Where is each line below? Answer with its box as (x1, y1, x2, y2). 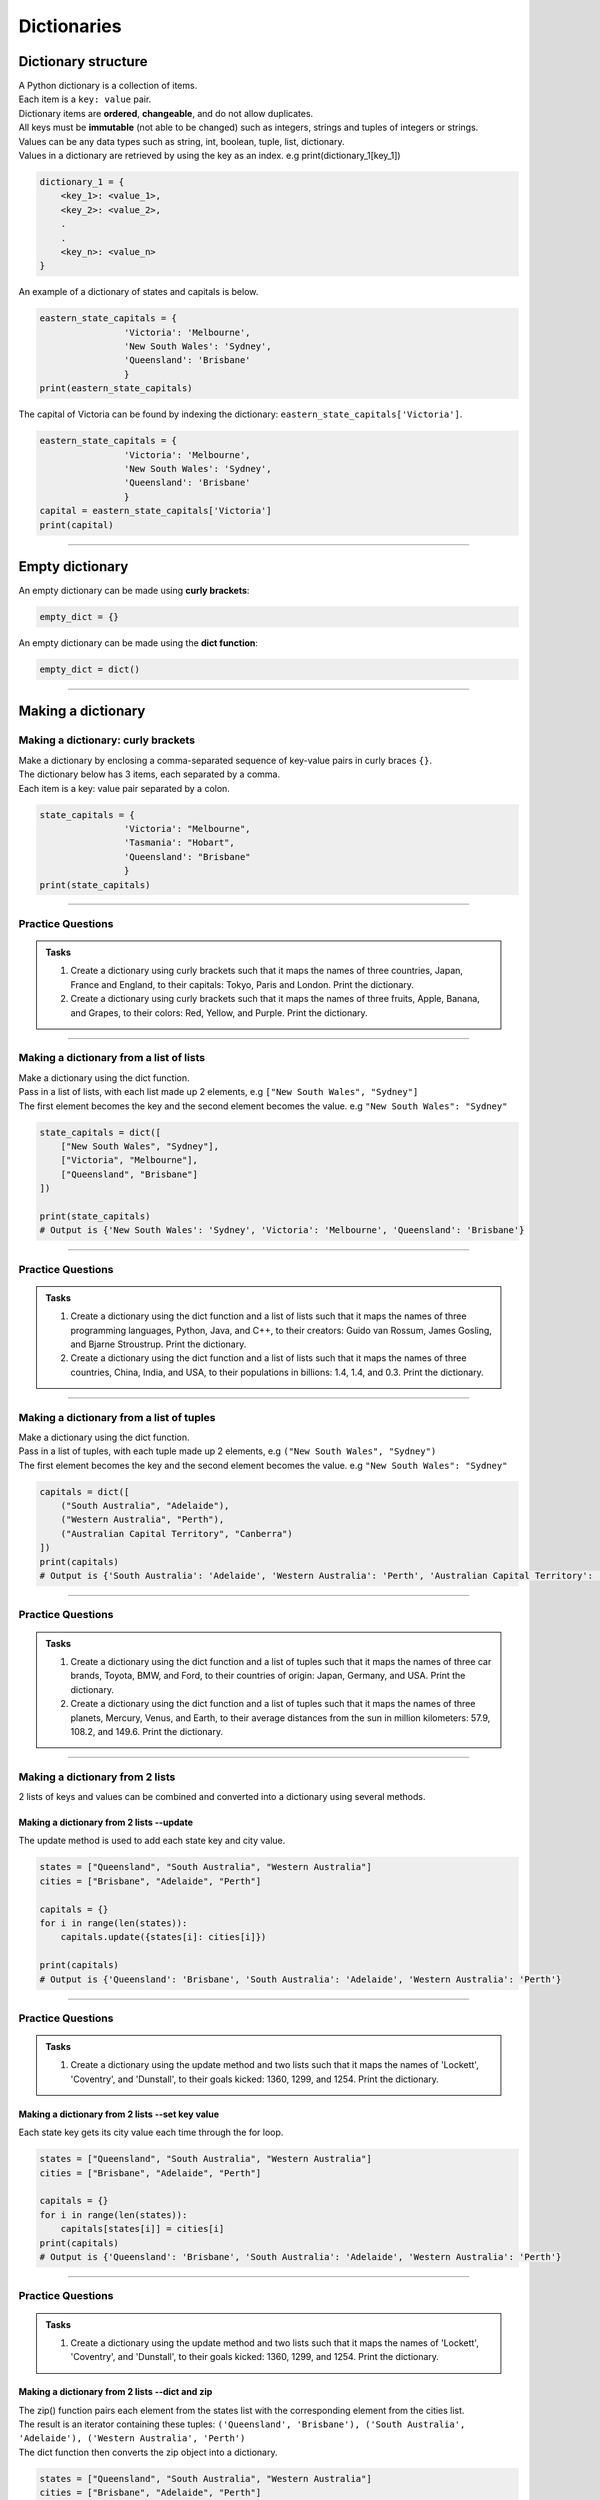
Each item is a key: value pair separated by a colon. (18, 782, 230, 794)
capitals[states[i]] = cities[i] (60, 2223, 225, 2235)
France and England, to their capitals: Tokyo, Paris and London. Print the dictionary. (70, 978, 415, 990)
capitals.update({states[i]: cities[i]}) (60, 1931, 267, 1943)
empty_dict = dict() (39, 664, 140, 675)
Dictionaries (18, 15, 122, 37)
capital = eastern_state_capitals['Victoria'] (39, 505, 272, 517)
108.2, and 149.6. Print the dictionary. (70, 1725, 224, 1737)
